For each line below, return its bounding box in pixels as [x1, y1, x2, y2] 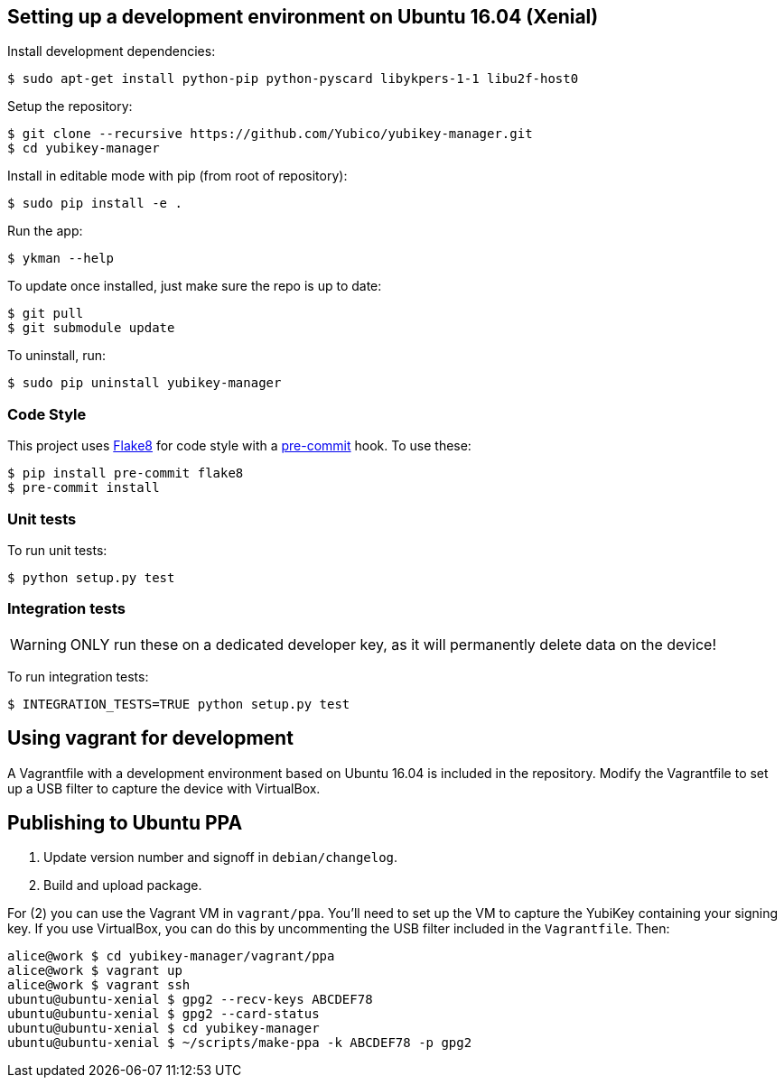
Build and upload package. [43, 877, 202, 894]
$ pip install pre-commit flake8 [7, 466, 244, 481]
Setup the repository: [7, 98, 133, 115]
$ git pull [7, 306, 84, 321]
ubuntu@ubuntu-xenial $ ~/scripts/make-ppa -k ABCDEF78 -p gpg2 [7, 1035, 472, 1051]
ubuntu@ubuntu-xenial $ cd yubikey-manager [7, 1021, 320, 1036]
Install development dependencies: [7, 43, 216, 60]
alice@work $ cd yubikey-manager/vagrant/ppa [7, 949, 335, 964]
